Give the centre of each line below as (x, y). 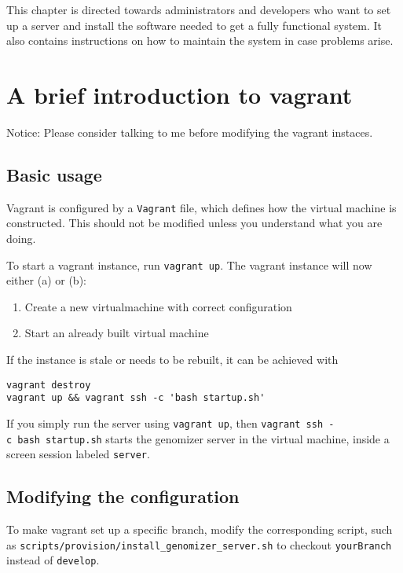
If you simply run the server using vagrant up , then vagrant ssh (165, 422)
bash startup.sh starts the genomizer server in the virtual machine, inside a (203, 438)
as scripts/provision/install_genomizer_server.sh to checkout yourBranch (199, 544)
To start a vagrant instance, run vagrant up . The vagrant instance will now (189, 264)
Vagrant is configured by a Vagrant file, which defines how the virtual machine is (201, 207)
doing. (21, 238)
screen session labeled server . (78, 454)
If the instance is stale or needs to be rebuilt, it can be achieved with (172, 359)
